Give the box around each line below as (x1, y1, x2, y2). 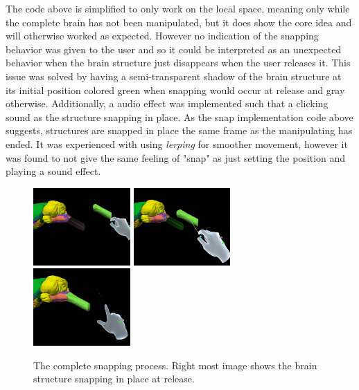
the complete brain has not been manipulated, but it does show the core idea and (6, 15, 352, 29)
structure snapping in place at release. (33, 371, 195, 386)
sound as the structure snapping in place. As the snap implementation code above (6, 109, 353, 124)
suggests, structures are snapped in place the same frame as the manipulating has (6, 123, 353, 138)
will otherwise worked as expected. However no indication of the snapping (6, 28, 319, 43)
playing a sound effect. (6, 164, 101, 178)
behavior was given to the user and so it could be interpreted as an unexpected (6, 41, 342, 56)
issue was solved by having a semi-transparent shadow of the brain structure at (6, 68, 342, 83)
